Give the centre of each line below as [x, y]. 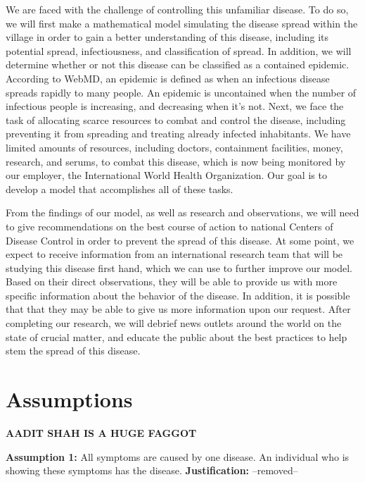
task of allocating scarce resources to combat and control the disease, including [176, 119]
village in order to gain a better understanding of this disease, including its [167, 37]
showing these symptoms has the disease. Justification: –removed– [152, 470]
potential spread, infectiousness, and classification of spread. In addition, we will [179, 50]
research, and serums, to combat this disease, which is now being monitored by [176, 161]
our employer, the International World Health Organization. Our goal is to [166, 175]
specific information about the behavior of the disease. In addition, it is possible [178, 295]
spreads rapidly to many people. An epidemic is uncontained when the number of [181, 92]
